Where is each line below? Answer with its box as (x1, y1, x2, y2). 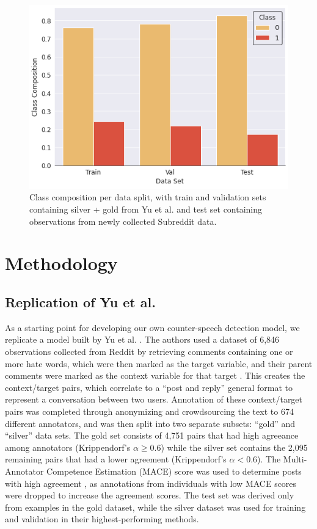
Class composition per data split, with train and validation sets (29, 191, 266, 203)
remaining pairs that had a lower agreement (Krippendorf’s (5, 453, 227, 465)
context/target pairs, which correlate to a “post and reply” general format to (5, 381, 293, 393)
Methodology (5, 250, 118, 275)
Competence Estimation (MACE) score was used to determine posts (46, 464, 302, 477)
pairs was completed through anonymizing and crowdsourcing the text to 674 (5, 404, 294, 417)
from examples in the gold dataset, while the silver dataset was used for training (5, 500, 306, 513)
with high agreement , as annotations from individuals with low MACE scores (5, 476, 297, 489)
